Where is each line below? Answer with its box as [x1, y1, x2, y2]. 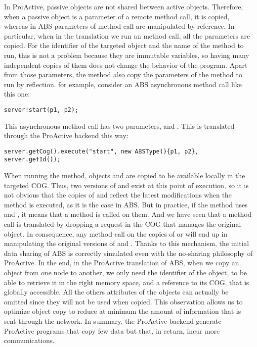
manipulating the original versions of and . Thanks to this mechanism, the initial [4, 238, 249, 248]
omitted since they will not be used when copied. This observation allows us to [4, 296, 243, 306]
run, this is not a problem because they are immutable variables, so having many [4, 50, 249, 60]
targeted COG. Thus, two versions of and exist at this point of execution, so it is [4, 180, 249, 190]
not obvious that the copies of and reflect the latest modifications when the [4, 190, 232, 200]
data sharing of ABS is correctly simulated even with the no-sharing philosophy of [4, 248, 253, 258]
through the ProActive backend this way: [4, 130, 128, 141]
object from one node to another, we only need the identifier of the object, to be [4, 267, 247, 278]
